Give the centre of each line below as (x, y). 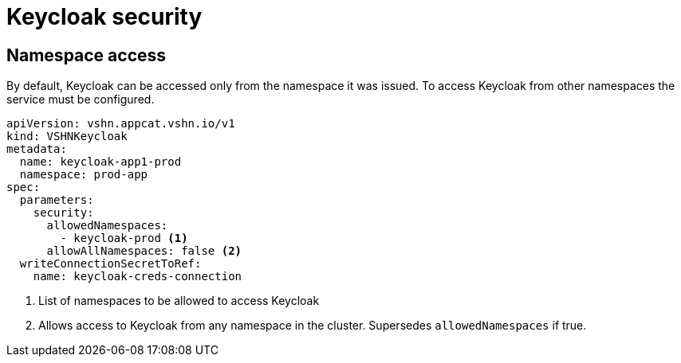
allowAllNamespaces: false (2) (144, 251)
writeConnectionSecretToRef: (110, 264)
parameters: (57, 200)
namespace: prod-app (84, 175)
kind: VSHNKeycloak (67, 137)
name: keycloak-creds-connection (138, 277)
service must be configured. (81, 100)
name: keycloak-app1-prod (100, 162)
